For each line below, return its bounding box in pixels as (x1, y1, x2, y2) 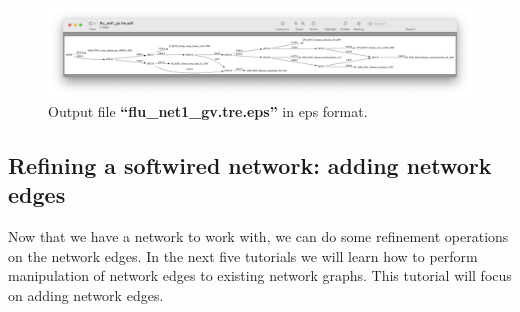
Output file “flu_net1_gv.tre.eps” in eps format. (48, 101, 368, 122)
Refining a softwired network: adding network (8, 150, 492, 181)
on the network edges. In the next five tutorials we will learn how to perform (8, 245, 478, 266)
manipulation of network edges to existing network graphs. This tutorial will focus (8, 265, 512, 286)
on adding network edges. (8, 285, 164, 305)
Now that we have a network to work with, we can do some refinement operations (8, 226, 509, 247)
